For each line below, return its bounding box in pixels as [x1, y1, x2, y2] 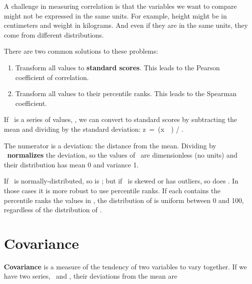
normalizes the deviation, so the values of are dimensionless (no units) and [7, 150, 238, 160]
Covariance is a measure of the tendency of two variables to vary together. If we [4, 261, 247, 271]
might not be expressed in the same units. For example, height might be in [4, 10, 227, 20]
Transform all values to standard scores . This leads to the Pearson [15, 62, 220, 72]
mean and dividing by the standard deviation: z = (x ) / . [4, 123, 184, 134]
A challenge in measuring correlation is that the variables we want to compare [4, 1, 237, 11]
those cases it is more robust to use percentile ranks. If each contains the [4, 185, 221, 195]
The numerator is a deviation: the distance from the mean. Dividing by [4, 140, 216, 150]
